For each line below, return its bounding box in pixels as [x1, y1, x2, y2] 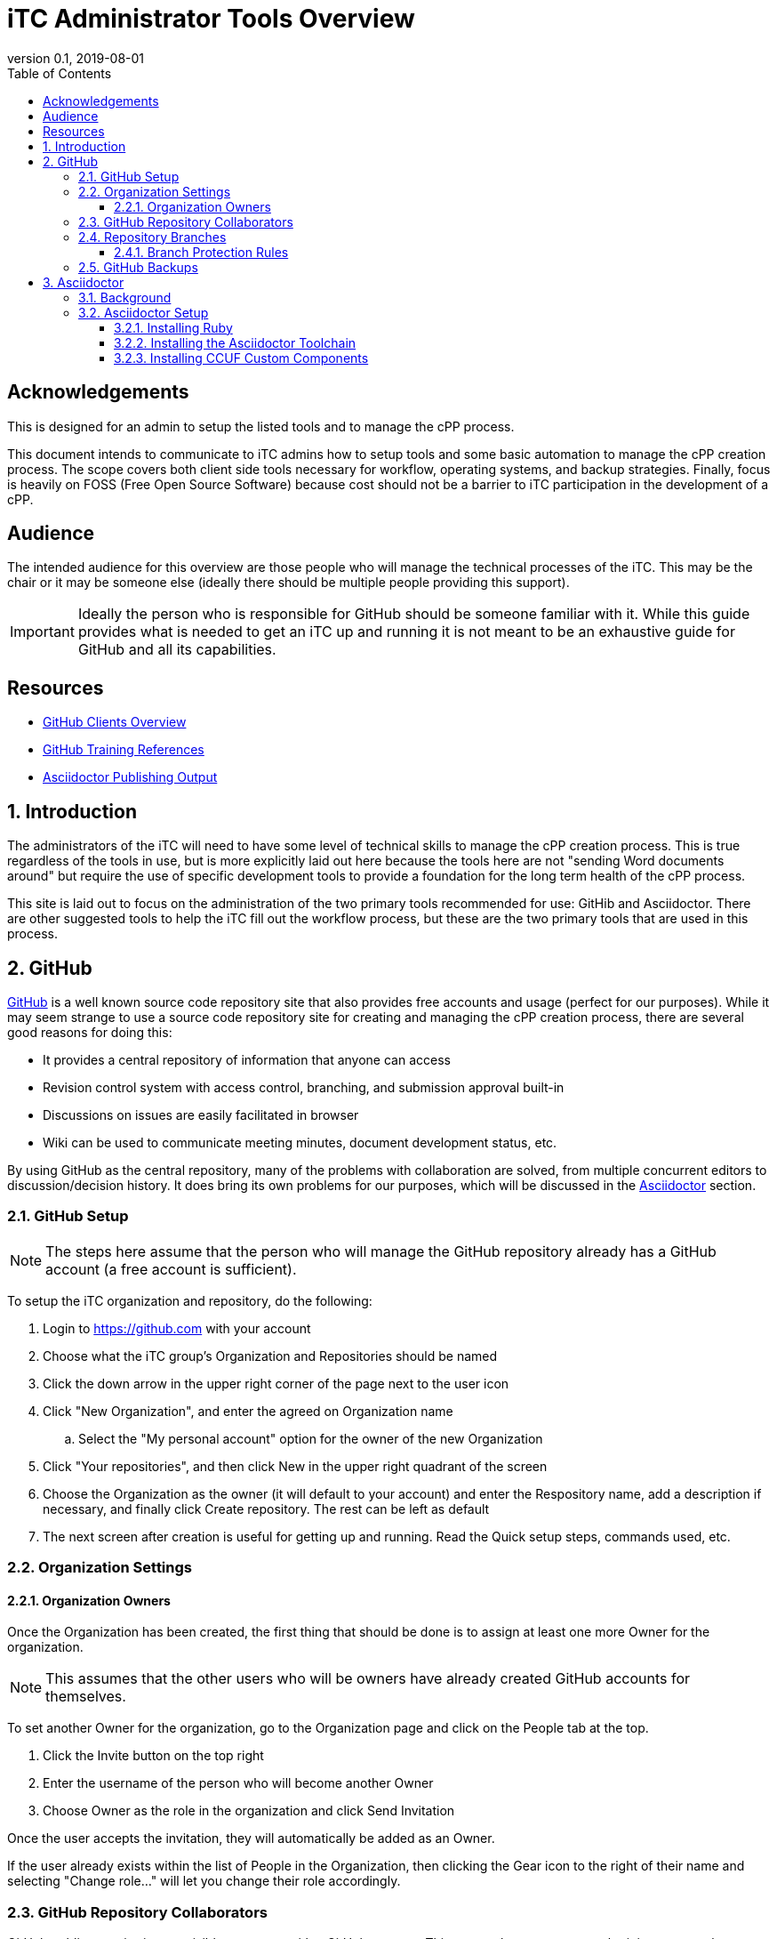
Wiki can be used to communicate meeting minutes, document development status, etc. [43, 1134, 557, 1150]
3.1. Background [78, 289, 172, 305]
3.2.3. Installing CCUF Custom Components [114, 350, 369, 366]
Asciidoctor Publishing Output [43, 769, 218, 785]
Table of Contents [7, 65, 112, 81]
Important [10, 623, 75, 641]
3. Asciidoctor [43, 274, 124, 290]
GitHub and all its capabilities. [77, 640, 276, 659]
